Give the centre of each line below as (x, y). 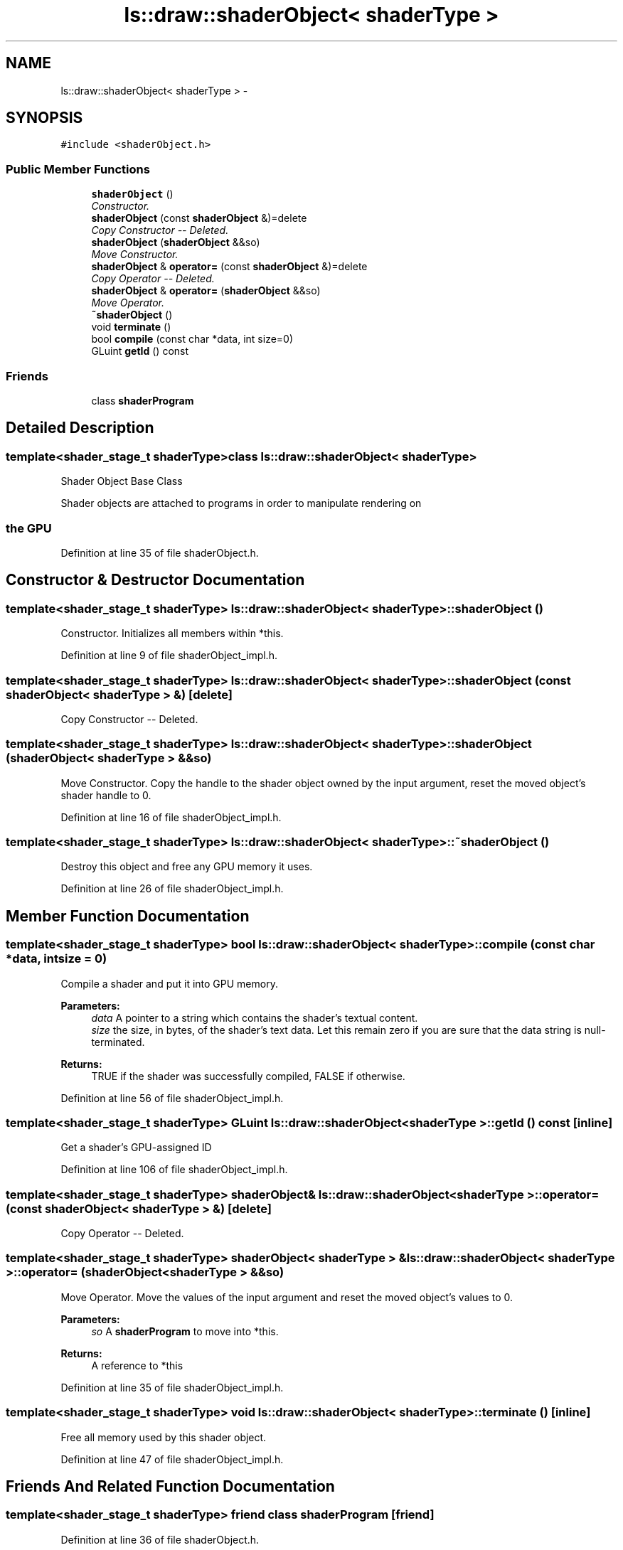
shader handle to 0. (106, 795)
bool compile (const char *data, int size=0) (192, 339)
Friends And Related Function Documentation (170, 1487)
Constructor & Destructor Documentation (155, 580)
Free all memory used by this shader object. (164, 1437)
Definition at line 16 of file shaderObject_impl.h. (171, 817)
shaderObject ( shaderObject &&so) (176, 242)
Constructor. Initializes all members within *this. (172, 634)
